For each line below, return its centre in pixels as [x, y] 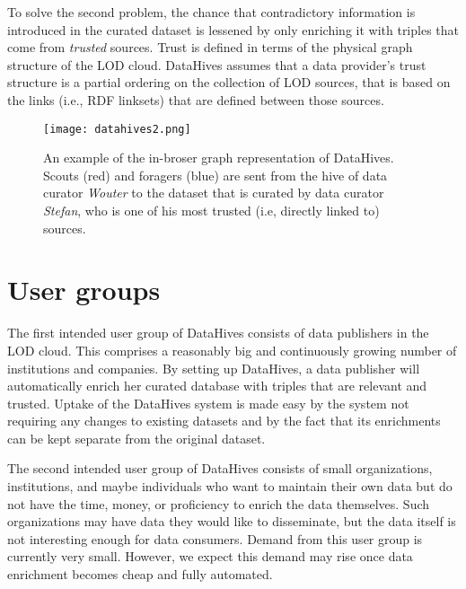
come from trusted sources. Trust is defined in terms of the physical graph [210, 47]
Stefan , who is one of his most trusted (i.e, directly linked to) [211, 210]
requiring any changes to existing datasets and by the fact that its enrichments [224, 421]
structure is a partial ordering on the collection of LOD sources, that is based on [229, 82]
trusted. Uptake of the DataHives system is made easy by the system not [208, 403]
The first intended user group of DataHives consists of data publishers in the [218, 333]
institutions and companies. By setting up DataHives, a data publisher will [214, 368]
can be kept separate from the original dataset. [136, 438]
